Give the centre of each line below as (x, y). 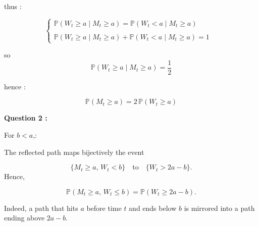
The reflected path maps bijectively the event (74, 152)
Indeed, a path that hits (41, 208)
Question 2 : (26, 118)
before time (104, 208)
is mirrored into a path (219, 208)
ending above (24, 218)
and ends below (153, 208)
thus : (13, 6)
